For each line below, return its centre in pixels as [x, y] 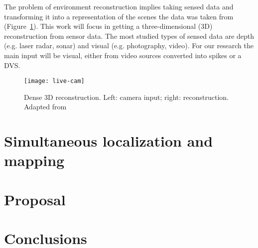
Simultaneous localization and [109, 141]
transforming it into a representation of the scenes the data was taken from [119, 16]
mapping [34, 160]
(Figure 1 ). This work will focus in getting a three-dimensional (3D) [108, 26]
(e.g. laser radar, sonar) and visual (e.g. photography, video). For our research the [129, 45]
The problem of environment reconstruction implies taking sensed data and [119, 6]
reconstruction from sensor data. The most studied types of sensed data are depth [129, 36]
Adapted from [45, 107]
